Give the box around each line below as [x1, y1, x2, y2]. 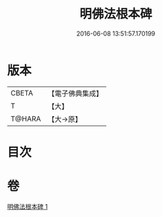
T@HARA [10, 114, 41, 124]
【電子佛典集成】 [48, 89, 103, 98]
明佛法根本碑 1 [7, 202, 48, 210]
